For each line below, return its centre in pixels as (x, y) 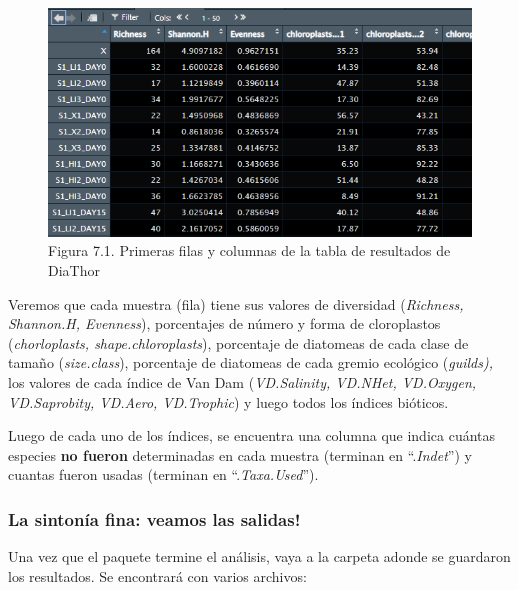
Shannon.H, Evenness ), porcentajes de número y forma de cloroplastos (224, 323)
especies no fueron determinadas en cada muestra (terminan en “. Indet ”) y (240, 454)
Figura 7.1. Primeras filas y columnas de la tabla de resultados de (249, 250)
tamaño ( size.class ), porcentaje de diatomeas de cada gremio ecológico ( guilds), (250, 362)
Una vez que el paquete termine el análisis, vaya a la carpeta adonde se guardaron (259, 556)
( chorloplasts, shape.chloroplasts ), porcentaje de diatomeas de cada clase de (238, 342)
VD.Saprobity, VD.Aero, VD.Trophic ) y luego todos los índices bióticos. (228, 401)
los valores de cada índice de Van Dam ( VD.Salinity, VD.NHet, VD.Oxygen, (242, 382)
